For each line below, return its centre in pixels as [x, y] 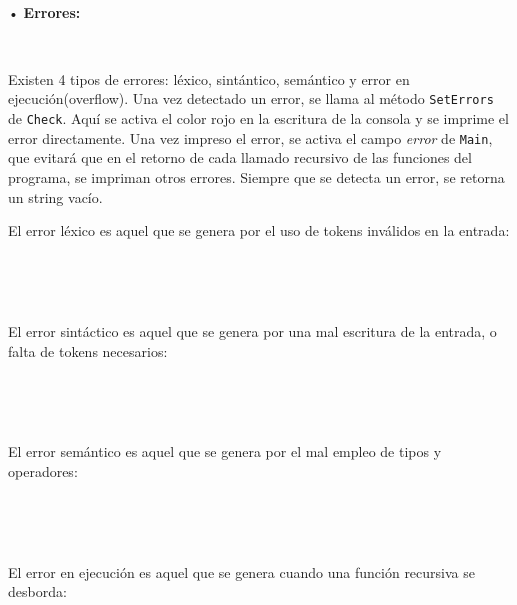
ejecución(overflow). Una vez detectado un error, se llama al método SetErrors [251, 98]
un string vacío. [55, 196]
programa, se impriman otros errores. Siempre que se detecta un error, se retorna [256, 176]
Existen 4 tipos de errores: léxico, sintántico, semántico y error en [209, 78]
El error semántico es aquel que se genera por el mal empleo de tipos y [225, 451]
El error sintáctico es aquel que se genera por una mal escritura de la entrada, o [252, 330]
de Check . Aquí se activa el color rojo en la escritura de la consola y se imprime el [258, 118]
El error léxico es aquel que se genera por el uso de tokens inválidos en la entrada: [259, 230]
